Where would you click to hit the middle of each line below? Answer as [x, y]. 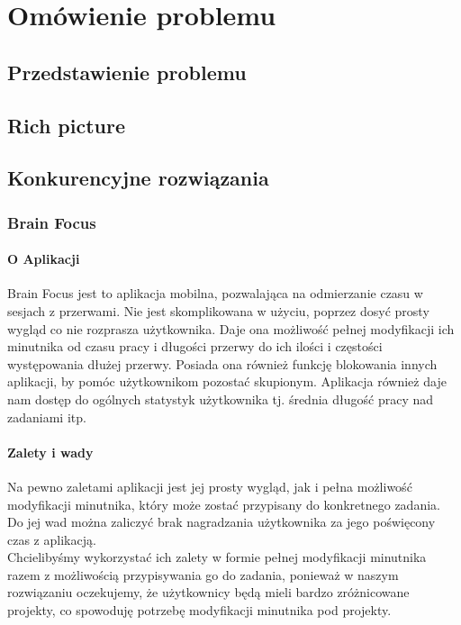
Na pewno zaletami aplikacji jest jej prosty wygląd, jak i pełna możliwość [210, 486]
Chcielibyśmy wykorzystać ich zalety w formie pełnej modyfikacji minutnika [217, 557]
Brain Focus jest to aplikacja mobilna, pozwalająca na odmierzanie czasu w [215, 293]
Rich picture [67, 125]
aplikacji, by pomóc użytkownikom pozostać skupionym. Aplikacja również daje [227, 381]
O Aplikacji [44, 259]
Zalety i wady [50, 452]
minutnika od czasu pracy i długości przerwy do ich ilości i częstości [195, 346]
